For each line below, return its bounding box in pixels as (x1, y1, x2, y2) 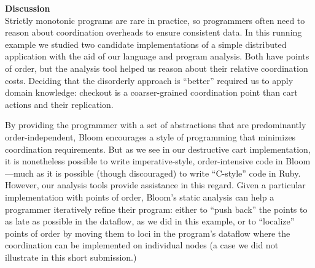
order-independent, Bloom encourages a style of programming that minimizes (5, 130, 296, 143)
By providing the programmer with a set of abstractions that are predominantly (5, 118, 306, 131)
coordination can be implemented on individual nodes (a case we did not (5, 239, 279, 251)
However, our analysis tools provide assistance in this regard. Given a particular (5, 178, 306, 191)
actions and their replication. (5, 98, 114, 110)
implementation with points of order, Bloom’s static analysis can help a (5, 190, 274, 203)
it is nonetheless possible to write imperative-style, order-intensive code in (5, 155, 283, 167)
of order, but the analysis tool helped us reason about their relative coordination (5, 61, 308, 74)
